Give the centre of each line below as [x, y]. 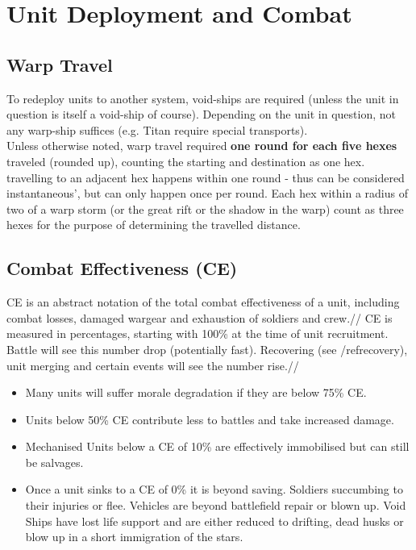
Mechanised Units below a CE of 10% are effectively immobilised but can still [217, 446]
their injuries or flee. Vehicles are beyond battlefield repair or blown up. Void [216, 505]
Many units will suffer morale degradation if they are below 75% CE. [196, 392]
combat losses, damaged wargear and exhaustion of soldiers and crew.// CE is [200, 317]
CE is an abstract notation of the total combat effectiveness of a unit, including [203, 302]
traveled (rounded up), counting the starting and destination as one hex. [186, 161]
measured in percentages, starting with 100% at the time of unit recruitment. [198, 333]
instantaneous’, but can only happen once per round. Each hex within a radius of [208, 193]
